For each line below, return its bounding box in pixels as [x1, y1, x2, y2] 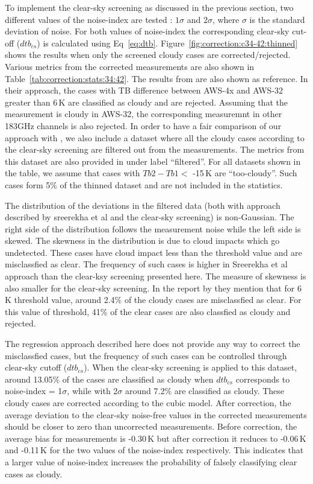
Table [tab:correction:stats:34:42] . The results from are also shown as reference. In [5, 72, 308, 84]
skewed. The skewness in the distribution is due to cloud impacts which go [5, 234, 280, 247]
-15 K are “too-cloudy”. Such [193, 167, 297, 179]
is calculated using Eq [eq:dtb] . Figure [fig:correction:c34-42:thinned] [43, 36, 298, 49]
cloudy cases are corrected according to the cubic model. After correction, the [5, 396, 291, 409]
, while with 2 [67, 384, 118, 397]
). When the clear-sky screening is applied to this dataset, [84, 361, 297, 374]
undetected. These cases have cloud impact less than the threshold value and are [5, 246, 302, 258]
